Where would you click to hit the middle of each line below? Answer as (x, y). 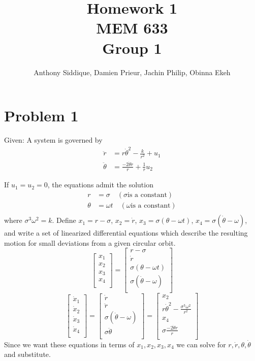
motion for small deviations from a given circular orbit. (90, 242)
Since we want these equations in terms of (69, 344)
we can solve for (201, 344)
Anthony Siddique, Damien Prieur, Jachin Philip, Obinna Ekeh (132, 72)
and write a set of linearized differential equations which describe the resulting (126, 233)
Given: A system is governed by (53, 140)
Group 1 (132, 47)
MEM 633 (132, 28)
